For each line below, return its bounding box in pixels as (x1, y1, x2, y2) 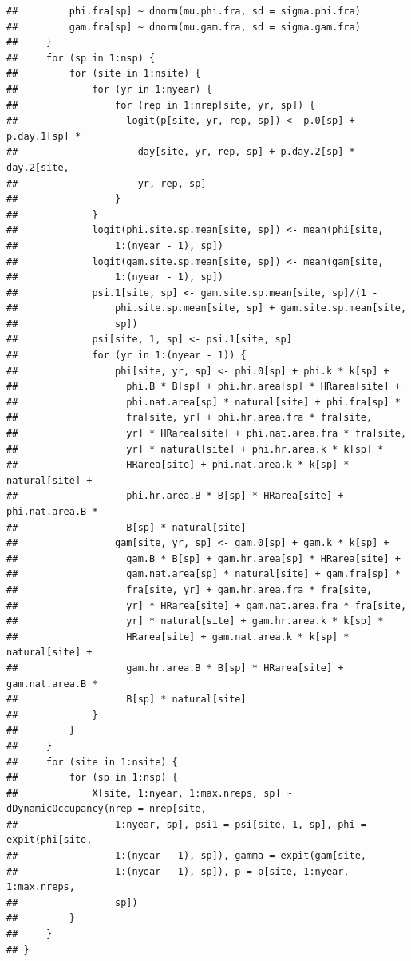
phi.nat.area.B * (6, 506, 98, 517)
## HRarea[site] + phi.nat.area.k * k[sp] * (6, 459, 350, 471)
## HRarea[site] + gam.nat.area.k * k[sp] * (6, 631, 350, 643)
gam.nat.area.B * (6, 678, 98, 690)
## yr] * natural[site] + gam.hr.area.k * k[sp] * (6, 615, 384, 627)
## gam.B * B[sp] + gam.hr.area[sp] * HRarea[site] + (6, 552, 401, 564)
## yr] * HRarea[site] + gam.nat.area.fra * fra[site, (6, 599, 407, 611)
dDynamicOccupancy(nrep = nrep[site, (6, 803, 207, 815)
